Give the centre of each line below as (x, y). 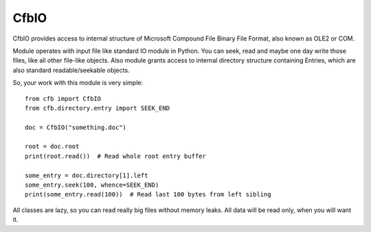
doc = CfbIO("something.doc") (76, 127)
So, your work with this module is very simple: (78, 83)
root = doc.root (52, 147)
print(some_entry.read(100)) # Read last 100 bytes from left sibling (148, 195)
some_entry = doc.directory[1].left (87, 175)
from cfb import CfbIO (63, 98)
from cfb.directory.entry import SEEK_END (98, 108)
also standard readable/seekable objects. (71, 70)
